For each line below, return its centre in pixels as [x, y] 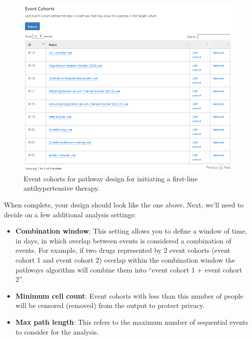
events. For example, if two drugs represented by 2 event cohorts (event [123, 250]
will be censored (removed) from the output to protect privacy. [110, 305]
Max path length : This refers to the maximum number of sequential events [132, 322]
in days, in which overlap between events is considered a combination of [123, 240]
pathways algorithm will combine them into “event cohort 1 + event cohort [129, 269]
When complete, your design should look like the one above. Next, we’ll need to [124, 205]
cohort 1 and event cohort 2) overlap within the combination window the [125, 259]
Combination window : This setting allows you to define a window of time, [131, 231]
